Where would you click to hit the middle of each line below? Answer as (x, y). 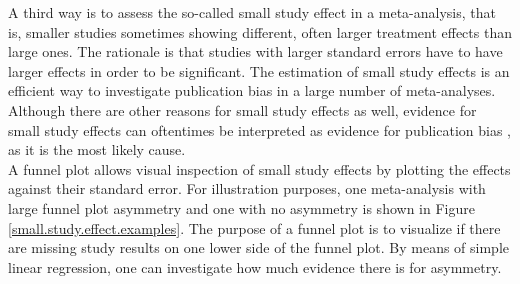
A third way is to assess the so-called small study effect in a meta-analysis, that (252, 12)
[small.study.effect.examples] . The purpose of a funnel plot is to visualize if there (254, 227)
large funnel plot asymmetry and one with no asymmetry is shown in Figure (241, 207)
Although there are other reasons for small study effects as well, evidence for (242, 109)
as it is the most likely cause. (97, 149)
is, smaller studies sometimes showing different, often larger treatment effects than (260, 31)
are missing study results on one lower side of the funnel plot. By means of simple (259, 247)
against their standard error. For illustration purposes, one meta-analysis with (247, 188)
